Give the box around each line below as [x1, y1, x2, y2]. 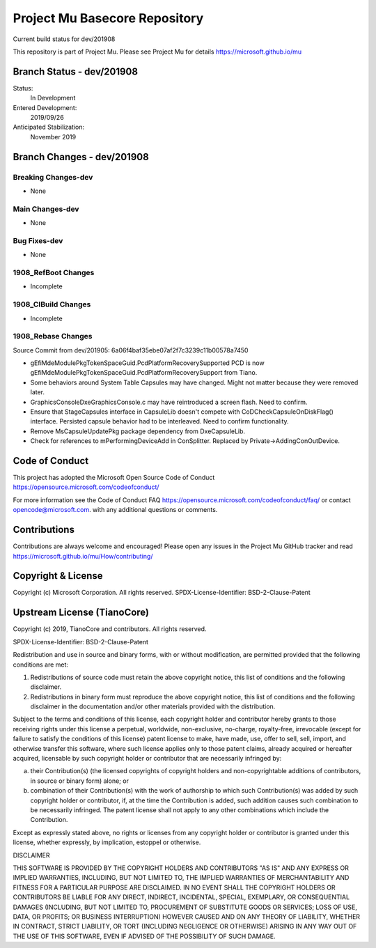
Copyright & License [13, 570, 104, 582]
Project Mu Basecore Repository [13, 10, 204, 26]
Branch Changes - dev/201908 [13, 150, 149, 163]
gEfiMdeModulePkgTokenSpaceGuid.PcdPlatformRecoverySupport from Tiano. [30, 368, 258, 377]
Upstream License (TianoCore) [13, 607, 150, 619]
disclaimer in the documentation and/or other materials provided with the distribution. [30, 702, 276, 710]
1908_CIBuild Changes [13, 300, 91, 309]
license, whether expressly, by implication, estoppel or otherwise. [13, 838, 201, 846]
